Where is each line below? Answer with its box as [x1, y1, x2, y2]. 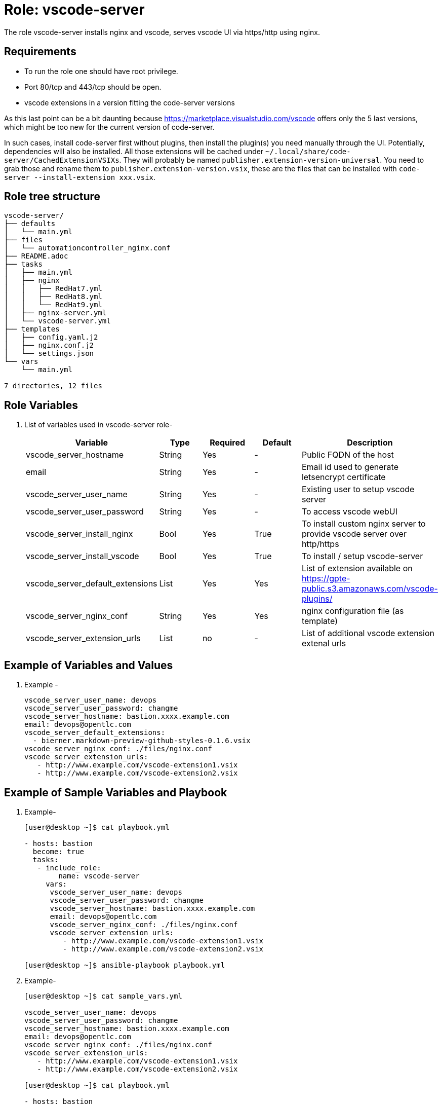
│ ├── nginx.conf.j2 [4, 341, 94, 350]
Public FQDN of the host [301, 450, 394, 460]
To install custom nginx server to [301, 519, 426, 529]
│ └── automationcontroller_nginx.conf [4, 244, 171, 252]
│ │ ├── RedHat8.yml [4, 292, 102, 301]
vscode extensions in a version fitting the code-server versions [24, 98, 235, 107]
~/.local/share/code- [265, 147, 351, 156]
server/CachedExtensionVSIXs [4, 156, 119, 164]
